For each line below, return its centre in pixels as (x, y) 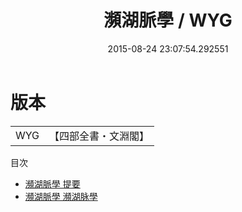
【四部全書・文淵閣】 (99, 136)
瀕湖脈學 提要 (52, 183)
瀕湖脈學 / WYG (168, 20)
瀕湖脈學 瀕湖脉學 (61, 196)
